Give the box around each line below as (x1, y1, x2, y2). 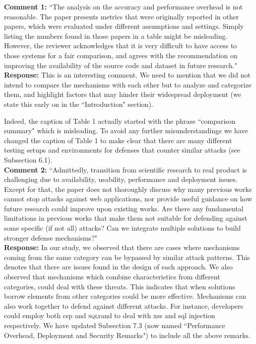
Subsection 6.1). (4, 154, 53, 165)
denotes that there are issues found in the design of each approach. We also (4, 261, 233, 272)
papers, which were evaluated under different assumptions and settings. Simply (4, 21, 244, 31)
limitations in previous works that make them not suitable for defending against (4, 213, 248, 223)
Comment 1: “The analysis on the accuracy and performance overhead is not (4, 1, 243, 11)
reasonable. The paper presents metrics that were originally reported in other (4, 11, 239, 21)
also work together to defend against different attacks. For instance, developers (4, 300, 244, 311)
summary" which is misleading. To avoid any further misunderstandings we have (4, 125, 248, 136)
